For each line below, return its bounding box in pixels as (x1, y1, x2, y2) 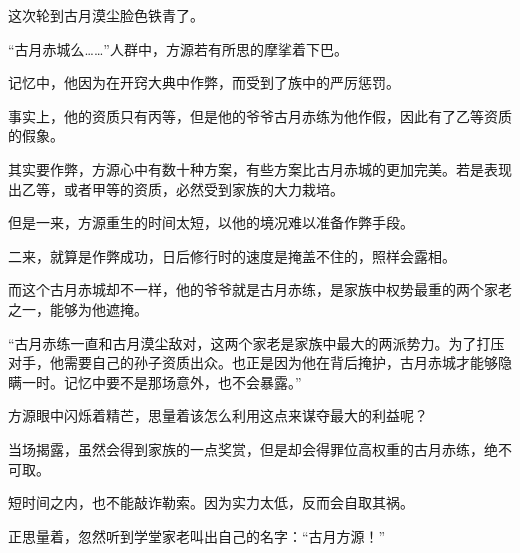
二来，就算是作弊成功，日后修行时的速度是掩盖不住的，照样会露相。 (8, 245, 456, 266)
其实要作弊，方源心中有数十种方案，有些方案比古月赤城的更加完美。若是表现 (8, 158, 512, 179)
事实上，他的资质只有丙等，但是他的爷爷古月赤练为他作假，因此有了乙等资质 (8, 105, 512, 126)
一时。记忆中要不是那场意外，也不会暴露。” (21, 371, 302, 392)
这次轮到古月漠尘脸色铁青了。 (8, 5, 204, 25)
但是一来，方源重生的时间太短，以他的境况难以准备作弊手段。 (8, 212, 414, 233)
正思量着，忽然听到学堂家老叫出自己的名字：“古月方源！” (8, 525, 386, 546)
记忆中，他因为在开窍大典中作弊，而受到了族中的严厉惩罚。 (8, 72, 400, 93)
